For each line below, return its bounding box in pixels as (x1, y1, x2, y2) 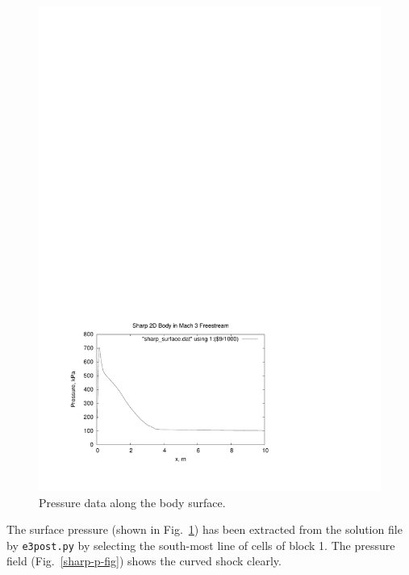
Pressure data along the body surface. (39, 493, 226, 510)
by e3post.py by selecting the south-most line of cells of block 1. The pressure (6, 536, 395, 553)
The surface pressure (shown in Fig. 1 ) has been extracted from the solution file (6, 521, 403, 538)
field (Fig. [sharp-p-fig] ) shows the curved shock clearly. (6, 552, 282, 569)
